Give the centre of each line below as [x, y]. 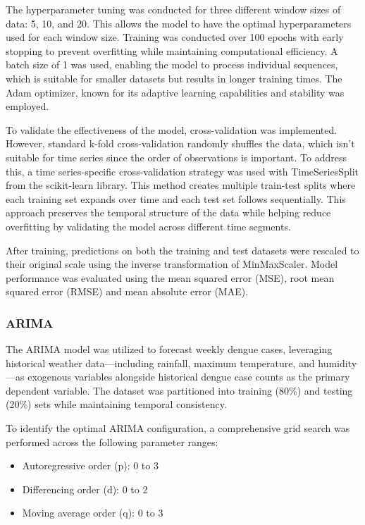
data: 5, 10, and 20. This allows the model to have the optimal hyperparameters [179, 23]
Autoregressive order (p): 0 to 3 [90, 465]
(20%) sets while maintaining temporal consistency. [116, 404]
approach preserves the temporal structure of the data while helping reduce [168, 212]
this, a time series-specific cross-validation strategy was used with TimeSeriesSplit [182, 171]
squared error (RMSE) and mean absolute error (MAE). [127, 291]
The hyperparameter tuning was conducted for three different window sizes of [173, 9]
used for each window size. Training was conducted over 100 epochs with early [175, 37]
